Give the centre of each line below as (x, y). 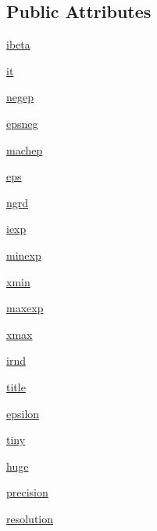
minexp (24, 255)
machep (25, 149)
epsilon (23, 413)
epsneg (22, 123)
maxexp (25, 308)
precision (27, 492)
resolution (30, 518)
